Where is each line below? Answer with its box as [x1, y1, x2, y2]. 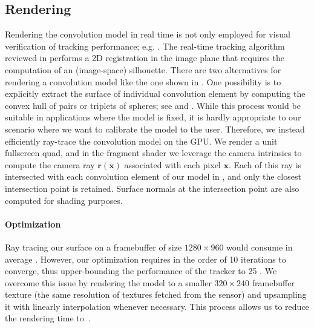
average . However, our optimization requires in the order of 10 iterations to [5, 252, 286, 265]
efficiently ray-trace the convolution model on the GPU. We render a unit [5, 134, 278, 147]
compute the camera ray [5, 158, 95, 171]
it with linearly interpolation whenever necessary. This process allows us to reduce [5, 300, 309, 312]
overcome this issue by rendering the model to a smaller [5, 276, 212, 289]
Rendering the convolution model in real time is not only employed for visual [5, 28, 290, 41]
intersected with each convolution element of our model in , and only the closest [5, 170, 301, 183]
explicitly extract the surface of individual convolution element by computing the [5, 87, 306, 100]
